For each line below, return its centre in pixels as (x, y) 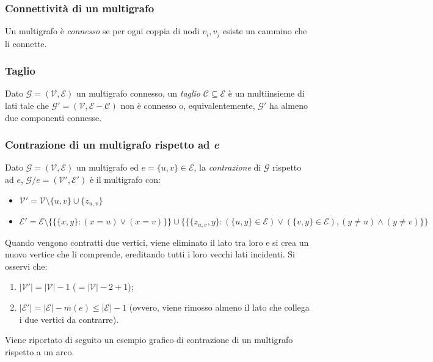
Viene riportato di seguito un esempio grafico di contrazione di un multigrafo (149, 340)
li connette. (26, 43)
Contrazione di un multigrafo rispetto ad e (112, 145)
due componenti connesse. (53, 117)
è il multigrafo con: (125, 179)
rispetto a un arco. (40, 351)
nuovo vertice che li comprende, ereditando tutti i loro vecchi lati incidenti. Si (150, 254)
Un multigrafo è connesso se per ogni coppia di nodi (102, 31)
